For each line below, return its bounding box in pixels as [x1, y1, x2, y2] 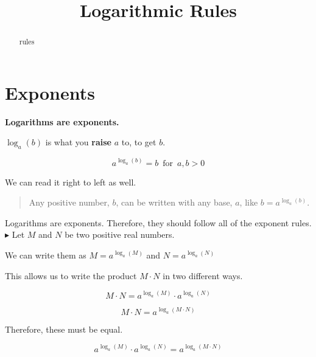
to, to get [121, 136, 156, 148]
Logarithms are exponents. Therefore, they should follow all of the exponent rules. [5, 216, 312, 229]
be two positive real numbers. [65, 228, 175, 241]
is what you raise [45, 136, 111, 148]
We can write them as [5, 248, 86, 261]
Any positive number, [29, 196, 110, 209]
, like [239, 196, 258, 209]
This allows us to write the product [5, 269, 137, 282]
